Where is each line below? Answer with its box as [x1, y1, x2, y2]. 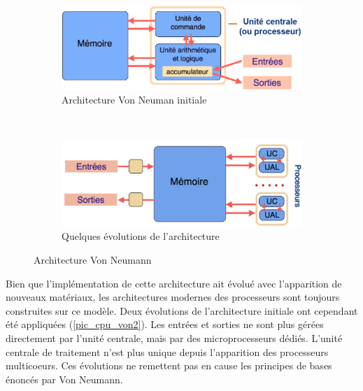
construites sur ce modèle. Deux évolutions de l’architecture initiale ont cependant [6, 303, 358, 318]
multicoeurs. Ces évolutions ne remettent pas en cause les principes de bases [6, 358, 332, 373]
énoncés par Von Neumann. [6, 371, 123, 386]
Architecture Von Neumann [34, 252, 152, 266]
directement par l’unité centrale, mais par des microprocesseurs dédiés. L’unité [6, 330, 343, 345]
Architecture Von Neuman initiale [62, 92, 207, 107]
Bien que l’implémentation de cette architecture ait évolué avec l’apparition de [6, 276, 342, 290]
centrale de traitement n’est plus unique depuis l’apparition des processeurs [6, 344, 329, 359]
